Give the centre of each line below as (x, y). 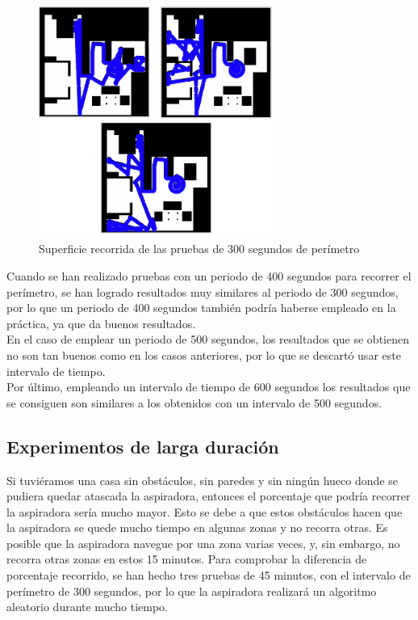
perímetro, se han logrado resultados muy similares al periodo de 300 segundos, (203, 291)
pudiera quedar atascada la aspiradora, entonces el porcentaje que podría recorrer (209, 496)
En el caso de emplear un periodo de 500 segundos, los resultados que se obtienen (208, 339)
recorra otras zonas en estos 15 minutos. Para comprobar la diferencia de (187, 559)
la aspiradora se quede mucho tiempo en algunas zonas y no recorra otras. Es (197, 527)
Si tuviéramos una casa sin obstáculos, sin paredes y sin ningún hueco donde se (202, 480)
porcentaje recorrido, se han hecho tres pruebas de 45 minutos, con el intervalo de (209, 575)
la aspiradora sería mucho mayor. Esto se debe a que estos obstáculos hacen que (205, 511)
